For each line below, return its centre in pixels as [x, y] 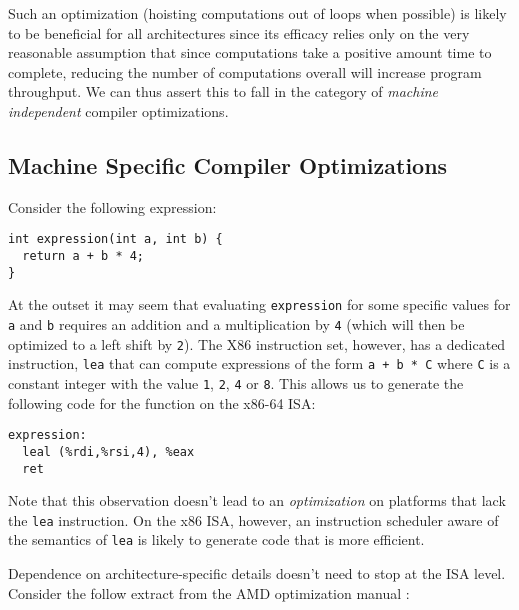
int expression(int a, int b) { [115, 239]
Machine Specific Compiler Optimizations [228, 164]
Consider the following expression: [112, 206]
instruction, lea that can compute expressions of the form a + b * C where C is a [259, 363]
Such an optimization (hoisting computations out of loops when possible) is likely [257, 13]
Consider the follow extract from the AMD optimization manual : [209, 592]
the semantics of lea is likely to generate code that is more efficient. [216, 539]
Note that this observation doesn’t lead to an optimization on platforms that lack [257, 500]
